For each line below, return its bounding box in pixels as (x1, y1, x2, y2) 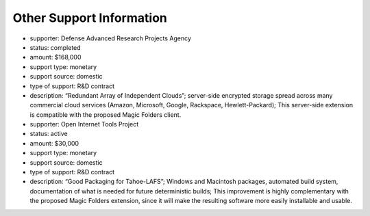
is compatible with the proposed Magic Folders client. (29, 110, 182, 119)
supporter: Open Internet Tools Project (29, 120, 139, 129)
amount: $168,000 (29, 53, 82, 62)
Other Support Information (12, 10, 167, 25)
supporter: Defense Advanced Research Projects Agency (29, 34, 192, 42)
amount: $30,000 (29, 139, 79, 147)
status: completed (29, 43, 82, 51)
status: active (29, 130, 68, 138)
